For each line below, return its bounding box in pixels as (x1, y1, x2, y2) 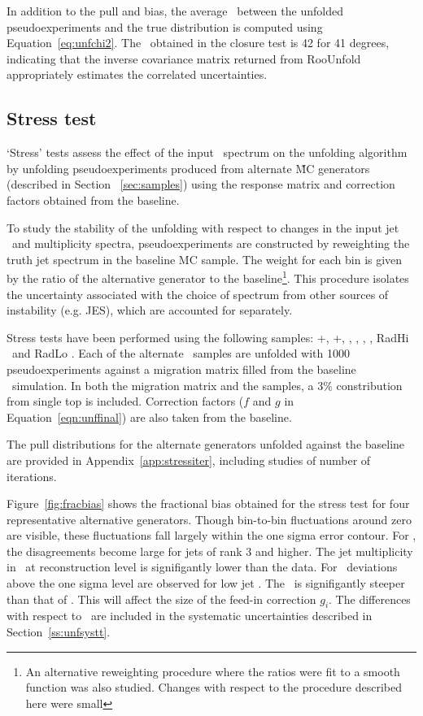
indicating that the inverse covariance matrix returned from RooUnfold (7, 50, 361, 67)
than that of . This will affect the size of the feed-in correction (7, 590, 316, 607)
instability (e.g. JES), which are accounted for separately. (7, 302, 293, 319)
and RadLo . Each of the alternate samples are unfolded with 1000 (11, 345, 350, 362)
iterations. (7, 467, 57, 484)
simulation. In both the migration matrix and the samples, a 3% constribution (11, 376, 403, 393)
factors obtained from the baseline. (7, 191, 180, 208)
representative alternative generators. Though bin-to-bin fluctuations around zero (7, 510, 412, 527)
